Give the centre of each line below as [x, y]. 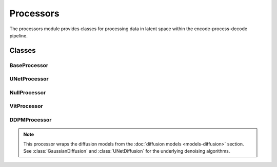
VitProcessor [26, 106]
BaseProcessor [29, 65]
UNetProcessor [29, 79]
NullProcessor [28, 92]
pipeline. [18, 35]
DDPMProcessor [31, 119]
